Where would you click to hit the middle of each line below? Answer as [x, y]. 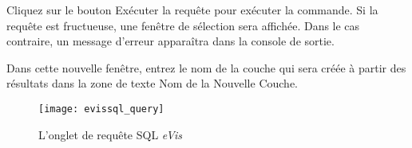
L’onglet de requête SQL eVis [111, 134]
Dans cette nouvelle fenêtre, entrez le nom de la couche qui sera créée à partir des [206, 67]
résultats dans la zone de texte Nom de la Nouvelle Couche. [152, 83]
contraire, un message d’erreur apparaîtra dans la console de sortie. [170, 41]
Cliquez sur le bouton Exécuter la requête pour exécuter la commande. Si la [192, 10]
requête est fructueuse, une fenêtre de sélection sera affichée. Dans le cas [183, 25]
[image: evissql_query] [101, 109]
